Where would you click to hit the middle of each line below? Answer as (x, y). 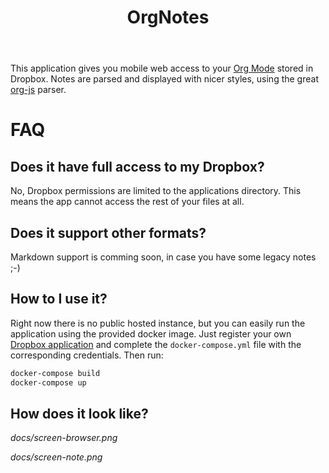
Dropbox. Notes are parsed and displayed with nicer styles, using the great (164, 79)
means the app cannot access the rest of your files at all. (127, 202)
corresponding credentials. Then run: (87, 355)
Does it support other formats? (108, 232)
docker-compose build (55, 373)
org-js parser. (38, 90)
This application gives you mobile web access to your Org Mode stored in (162, 68)
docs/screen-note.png (56, 457)
